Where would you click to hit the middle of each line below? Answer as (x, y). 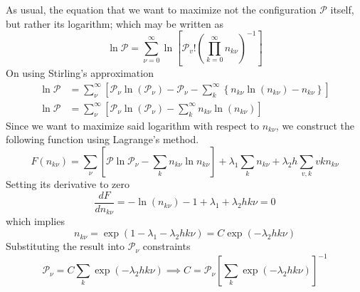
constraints (166, 246)
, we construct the (315, 125)
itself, (342, 9)
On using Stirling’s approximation (80, 73)
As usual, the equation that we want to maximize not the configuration (161, 9)
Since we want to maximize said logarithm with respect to (133, 125)
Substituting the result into (65, 246)
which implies (35, 221)
